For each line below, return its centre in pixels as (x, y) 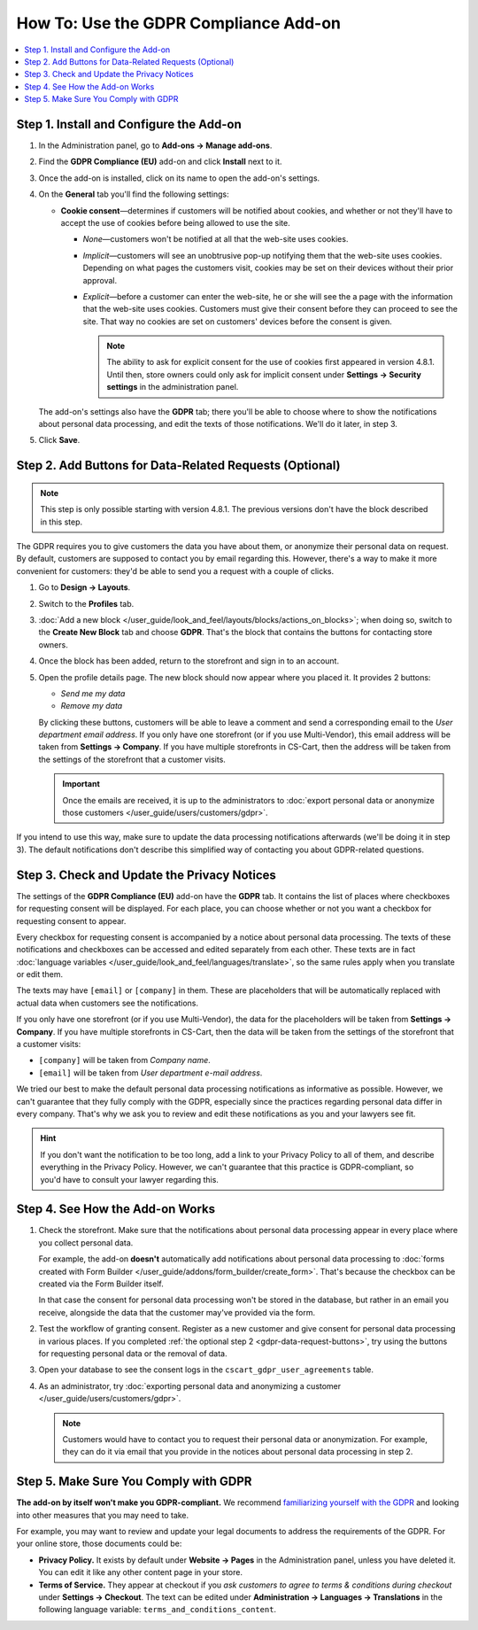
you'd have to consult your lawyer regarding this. (129, 1179)
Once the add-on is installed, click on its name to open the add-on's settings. (179, 178)
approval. (100, 280)
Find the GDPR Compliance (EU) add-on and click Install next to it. (160, 162)
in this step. (62, 522)
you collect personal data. (86, 1242)
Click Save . (59, 440)
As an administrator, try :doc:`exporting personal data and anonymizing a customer (190, 1385)
